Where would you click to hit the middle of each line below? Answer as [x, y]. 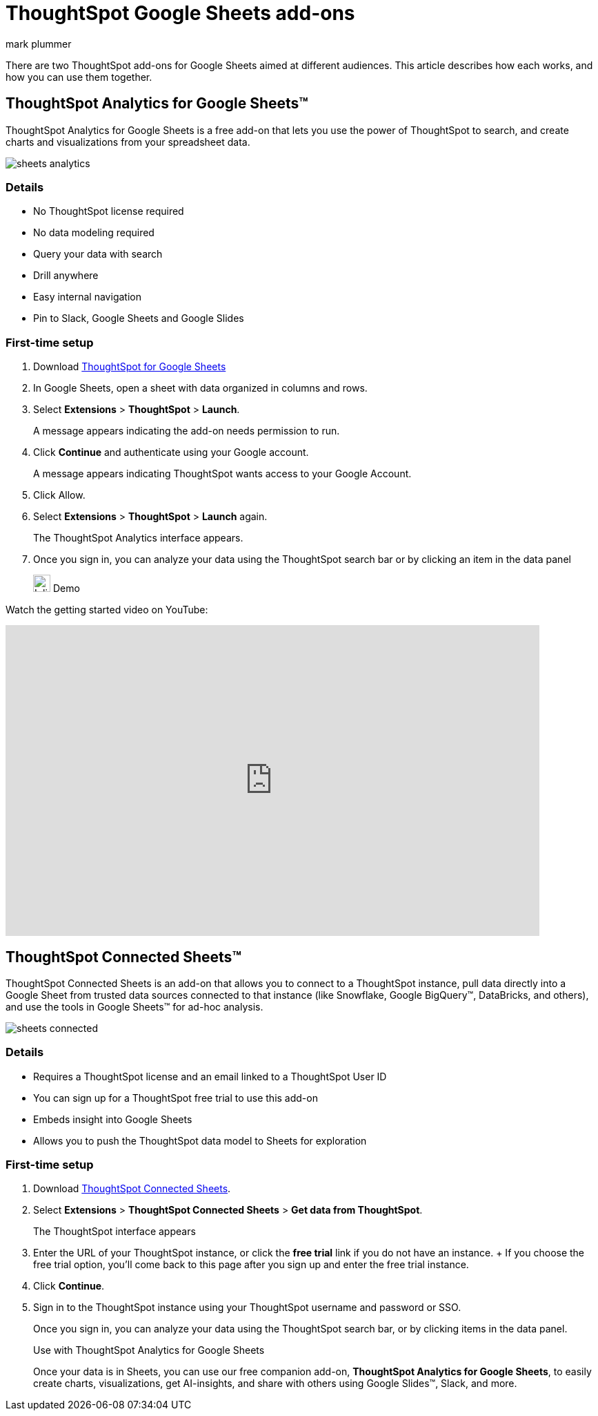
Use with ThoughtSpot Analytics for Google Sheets [149, 1350]
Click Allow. [59, 495]
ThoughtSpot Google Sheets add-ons [180, 13]
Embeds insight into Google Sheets [113, 1119]
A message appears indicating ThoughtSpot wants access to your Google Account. [222, 474]
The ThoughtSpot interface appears [114, 1232]
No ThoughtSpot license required [109, 211]
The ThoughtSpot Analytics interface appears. [138, 538]
